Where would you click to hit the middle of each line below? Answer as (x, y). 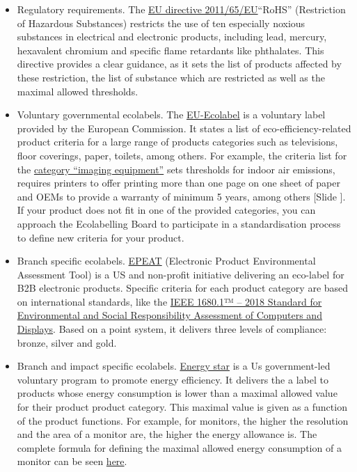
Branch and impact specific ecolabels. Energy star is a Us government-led (174, 366)
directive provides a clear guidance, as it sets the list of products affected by (179, 64)
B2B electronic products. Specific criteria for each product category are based (183, 288)
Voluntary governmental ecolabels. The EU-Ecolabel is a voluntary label (171, 115)
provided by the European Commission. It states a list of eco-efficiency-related (184, 128)
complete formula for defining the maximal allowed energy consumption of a (179, 447)
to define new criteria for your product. (101, 237)
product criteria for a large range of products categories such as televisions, (177, 142)
